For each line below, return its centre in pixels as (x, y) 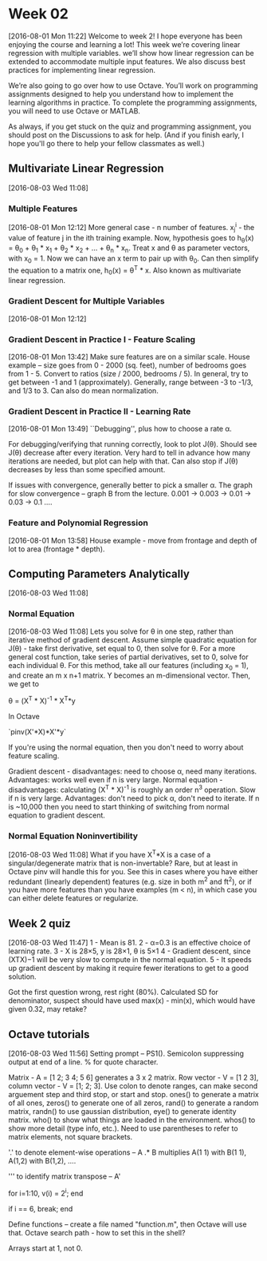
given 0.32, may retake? (48, 1009)
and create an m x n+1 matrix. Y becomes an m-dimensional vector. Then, (130, 675)
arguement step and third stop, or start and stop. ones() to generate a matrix (133, 1094)
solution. (23, 977)
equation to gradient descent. (57, 815)
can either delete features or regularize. (73, 898)
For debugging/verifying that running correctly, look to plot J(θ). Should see (133, 444)
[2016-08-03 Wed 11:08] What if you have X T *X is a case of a (110, 854)
